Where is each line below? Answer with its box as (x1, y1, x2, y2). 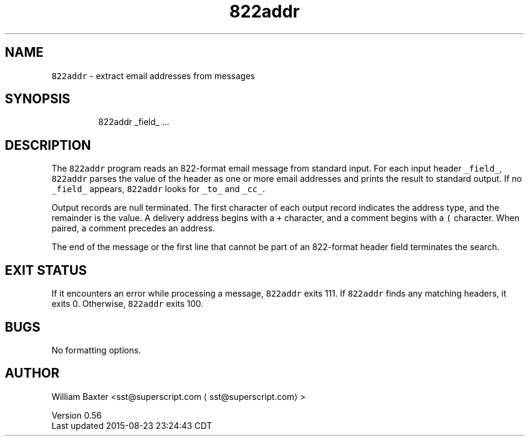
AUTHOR (5, 365, 60, 381)
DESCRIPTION (5, 137, 91, 153)
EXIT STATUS (5, 262, 87, 278)
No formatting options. (51, 344, 141, 355)
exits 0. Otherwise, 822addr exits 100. (51, 298, 204, 309)
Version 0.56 (51, 410, 102, 420)
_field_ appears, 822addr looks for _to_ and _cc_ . (51, 184, 265, 195)
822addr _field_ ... (98, 117, 170, 127)
